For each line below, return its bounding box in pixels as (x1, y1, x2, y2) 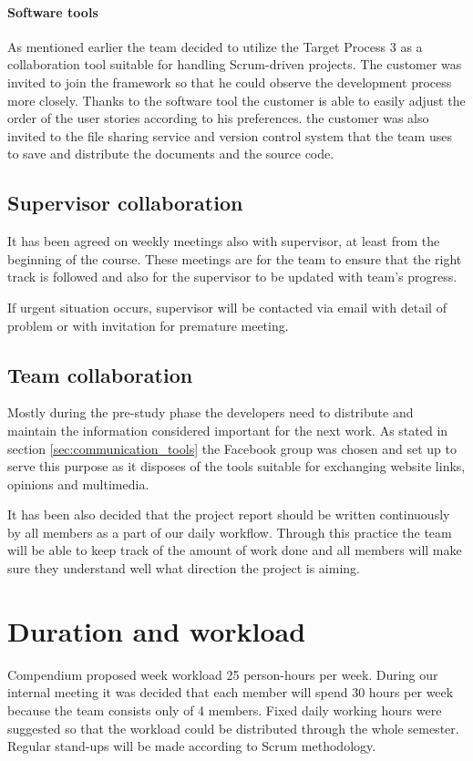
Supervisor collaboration (7, 189, 243, 217)
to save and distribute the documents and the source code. (7, 144, 334, 163)
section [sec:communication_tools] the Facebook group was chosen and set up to (7, 438, 458, 458)
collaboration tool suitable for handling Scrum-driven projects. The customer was (7, 55, 462, 74)
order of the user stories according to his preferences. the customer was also (7, 108, 429, 128)
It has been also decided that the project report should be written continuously (7, 505, 450, 524)
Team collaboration (7, 360, 193, 388)
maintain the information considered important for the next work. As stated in (7, 420, 448, 439)
